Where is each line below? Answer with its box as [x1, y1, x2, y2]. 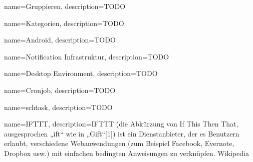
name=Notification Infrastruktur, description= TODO [4, 51, 169, 61]
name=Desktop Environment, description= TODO [4, 68, 158, 78]
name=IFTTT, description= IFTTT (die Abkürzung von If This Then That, [4, 118, 238, 129]
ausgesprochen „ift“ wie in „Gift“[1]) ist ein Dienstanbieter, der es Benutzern [4, 128, 239, 138]
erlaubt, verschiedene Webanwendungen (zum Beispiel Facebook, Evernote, [4, 138, 234, 148]
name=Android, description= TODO [4, 34, 116, 45]
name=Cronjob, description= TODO [4, 84, 116, 95]
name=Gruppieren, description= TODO [4, 1, 126, 11]
